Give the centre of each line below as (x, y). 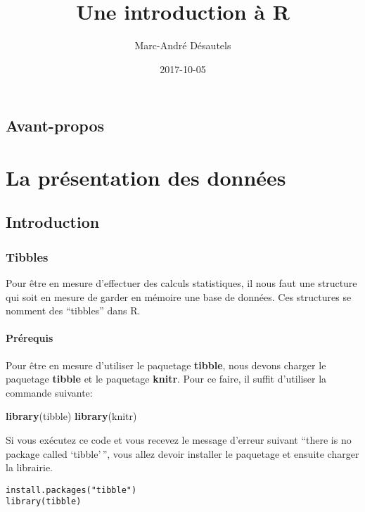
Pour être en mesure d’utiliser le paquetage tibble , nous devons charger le (166, 365)
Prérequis (30, 338)
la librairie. (29, 467)
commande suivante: (49, 392)
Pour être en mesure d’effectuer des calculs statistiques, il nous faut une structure (181, 283)
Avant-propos (55, 126)
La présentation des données (146, 177)
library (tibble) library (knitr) (71, 416)
